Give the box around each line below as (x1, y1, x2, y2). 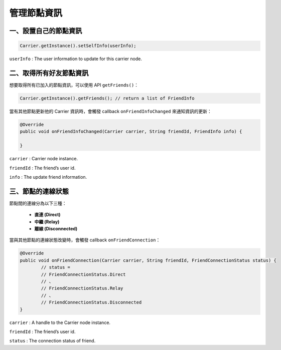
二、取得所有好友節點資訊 (9, 69, 89, 77)
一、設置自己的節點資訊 (9, 27, 82, 35)
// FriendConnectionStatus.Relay (41, 285, 123, 291)
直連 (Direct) (34, 212, 61, 218)
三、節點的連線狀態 (9, 187, 69, 195)
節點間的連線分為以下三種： (9, 200, 67, 206)
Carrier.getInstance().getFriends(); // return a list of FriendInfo (20, 96, 195, 101)
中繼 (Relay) (34, 218, 60, 225)
